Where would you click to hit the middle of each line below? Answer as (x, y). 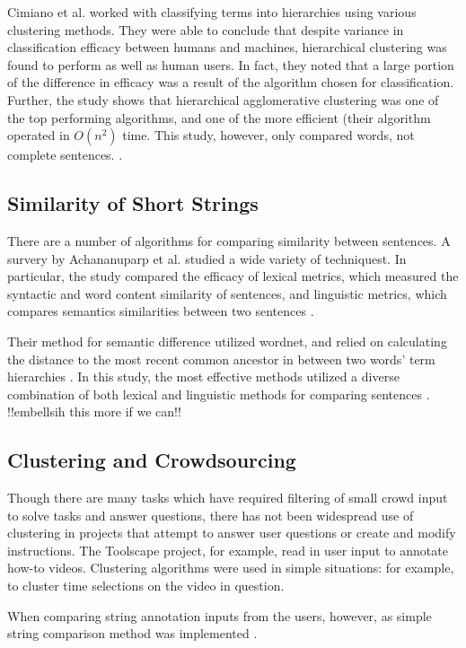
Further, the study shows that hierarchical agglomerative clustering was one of (223, 99)
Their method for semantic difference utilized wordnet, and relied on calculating (227, 341)
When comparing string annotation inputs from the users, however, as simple (220, 615)
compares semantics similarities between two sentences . (161, 311)
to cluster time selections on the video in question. (146, 586)
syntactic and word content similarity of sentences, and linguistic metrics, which (227, 293)
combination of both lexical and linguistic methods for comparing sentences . (219, 394)
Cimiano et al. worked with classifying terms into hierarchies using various (212, 12)
